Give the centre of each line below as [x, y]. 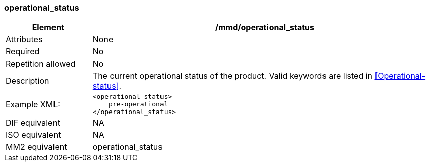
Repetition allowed [41, 64]
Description [28, 81]
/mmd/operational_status [264, 27]
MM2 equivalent [36, 147]
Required [23, 52]
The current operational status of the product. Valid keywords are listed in [232, 76]
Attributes [24, 40]
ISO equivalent [33, 135]
